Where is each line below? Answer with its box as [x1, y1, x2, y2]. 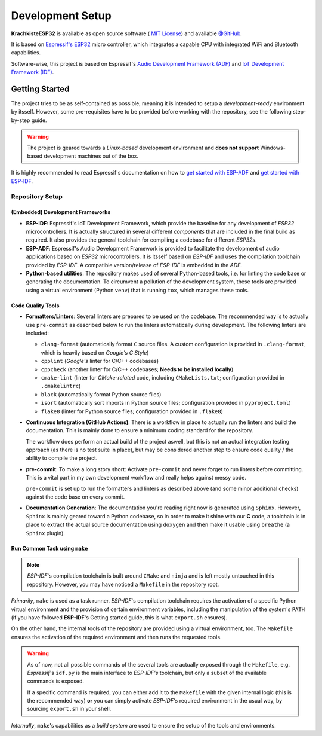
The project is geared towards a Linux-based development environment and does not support [27, 144, 259, 151]
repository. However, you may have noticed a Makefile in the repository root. [27, 581, 219, 588]
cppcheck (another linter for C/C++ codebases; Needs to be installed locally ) [41, 365, 234, 373]
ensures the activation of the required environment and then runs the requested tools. [11, 633, 222, 640]
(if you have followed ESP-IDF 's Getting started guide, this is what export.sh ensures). [11, 613, 228, 621]
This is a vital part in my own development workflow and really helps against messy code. [26, 474, 247, 481]
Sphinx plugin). [26, 529, 66, 536]
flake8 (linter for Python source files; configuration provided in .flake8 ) [41, 407, 223, 415]
